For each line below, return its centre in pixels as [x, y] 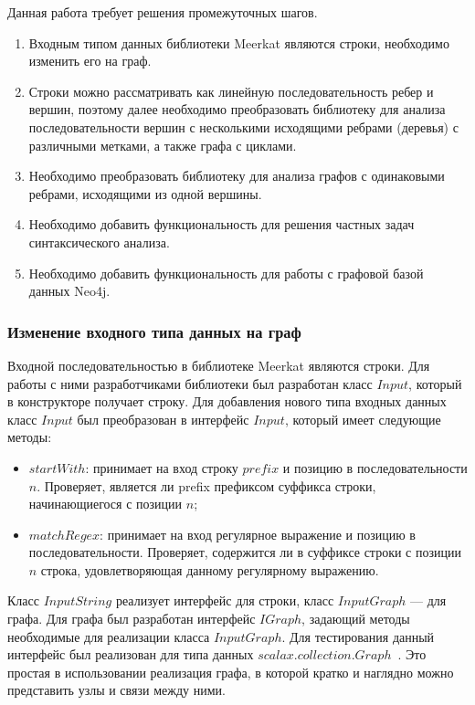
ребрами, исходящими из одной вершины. [145, 193]
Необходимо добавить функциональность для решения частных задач [222, 224]
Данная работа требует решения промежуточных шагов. [163, 12]
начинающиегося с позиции [106, 504]
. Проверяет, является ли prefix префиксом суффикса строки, [206, 485]
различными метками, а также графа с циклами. [163, 145]
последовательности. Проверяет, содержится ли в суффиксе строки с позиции [245, 552]
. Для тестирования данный [358, 636]
